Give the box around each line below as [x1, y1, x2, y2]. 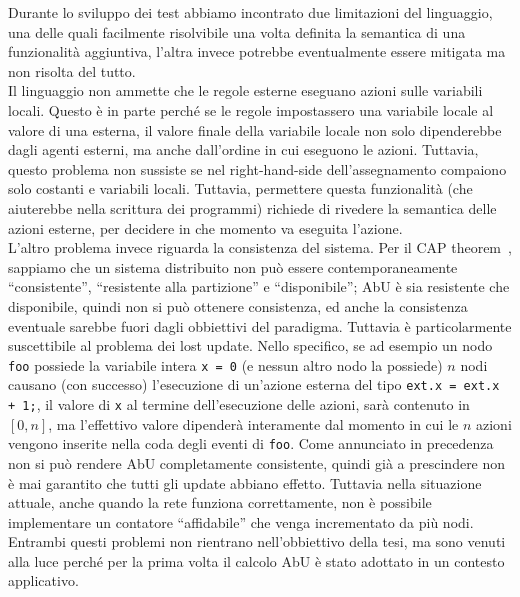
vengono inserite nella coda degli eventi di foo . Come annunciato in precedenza [8, 433, 494, 454]
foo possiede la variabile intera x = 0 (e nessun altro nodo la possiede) [8, 354, 443, 375]
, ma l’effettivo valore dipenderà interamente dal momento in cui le [48, 413, 459, 434]
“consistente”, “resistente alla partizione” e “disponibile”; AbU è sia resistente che [8, 276, 510, 297]
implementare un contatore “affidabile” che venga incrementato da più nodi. [8, 511, 474, 532]
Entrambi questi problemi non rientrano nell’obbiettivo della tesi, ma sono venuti [8, 531, 506, 552]
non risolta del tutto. [8, 60, 136, 81]
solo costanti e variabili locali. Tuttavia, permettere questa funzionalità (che [8, 178, 473, 199]
